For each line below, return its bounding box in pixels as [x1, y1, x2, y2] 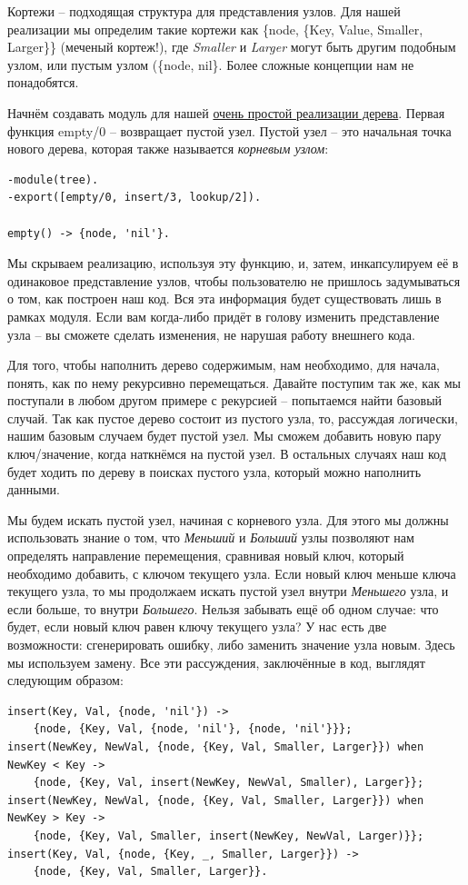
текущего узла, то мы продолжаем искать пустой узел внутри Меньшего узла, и [7, 582, 449, 601]
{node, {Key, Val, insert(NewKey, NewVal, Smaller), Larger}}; [33, 776, 424, 790]
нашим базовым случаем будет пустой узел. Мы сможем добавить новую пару [7, 426, 442, 445]
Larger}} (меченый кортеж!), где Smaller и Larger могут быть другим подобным [7, 37, 456, 56]
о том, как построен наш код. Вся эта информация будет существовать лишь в [7, 289, 442, 308]
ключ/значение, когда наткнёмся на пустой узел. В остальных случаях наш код [7, 444, 446, 463]
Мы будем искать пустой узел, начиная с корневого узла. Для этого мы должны [7, 510, 449, 529]
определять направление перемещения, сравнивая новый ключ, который [7, 546, 404, 565]
